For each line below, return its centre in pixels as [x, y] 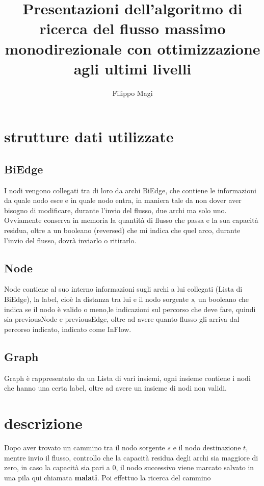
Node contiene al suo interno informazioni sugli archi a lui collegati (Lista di [123, 289]
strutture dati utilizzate [89, 136]
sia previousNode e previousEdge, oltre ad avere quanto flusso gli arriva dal [122, 319]
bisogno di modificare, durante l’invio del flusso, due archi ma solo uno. [115, 210]
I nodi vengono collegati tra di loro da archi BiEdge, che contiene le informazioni [130, 190]
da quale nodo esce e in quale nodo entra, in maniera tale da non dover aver [123, 200]
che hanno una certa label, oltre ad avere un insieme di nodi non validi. [115, 388]
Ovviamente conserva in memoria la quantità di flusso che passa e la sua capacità [131, 220]
